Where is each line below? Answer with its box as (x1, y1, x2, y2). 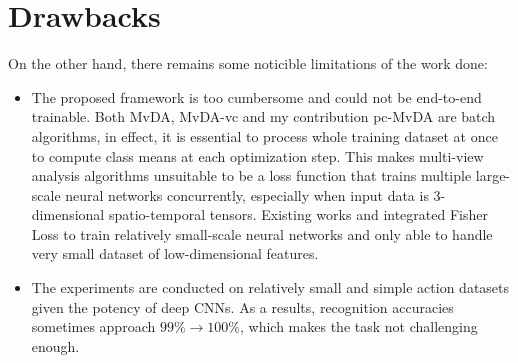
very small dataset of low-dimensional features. (31, 243, 319, 264)
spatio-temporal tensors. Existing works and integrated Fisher (108, 204, 488, 225)
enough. (31, 335, 80, 356)
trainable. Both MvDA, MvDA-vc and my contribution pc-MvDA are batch (31, 106, 496, 127)
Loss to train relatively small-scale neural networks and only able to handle (31, 223, 493, 244)
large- (475, 165, 511, 186)
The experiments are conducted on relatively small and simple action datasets (31, 277, 510, 298)
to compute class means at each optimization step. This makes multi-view (31, 145, 484, 166)
